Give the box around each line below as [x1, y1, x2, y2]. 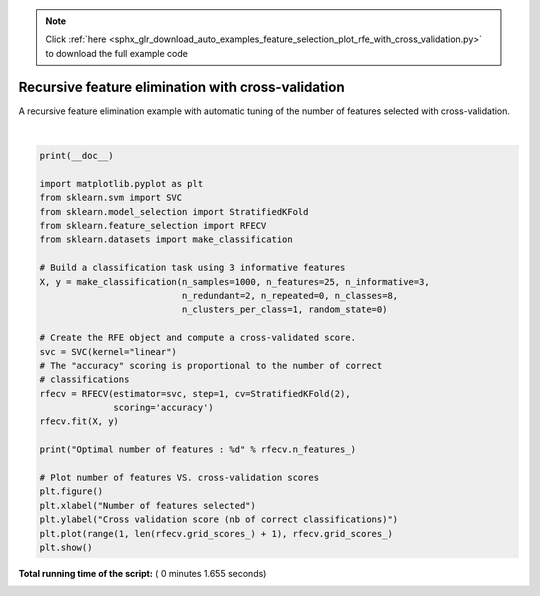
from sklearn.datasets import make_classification [39, 234, 294, 245]
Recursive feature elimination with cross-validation [18, 78, 345, 95]
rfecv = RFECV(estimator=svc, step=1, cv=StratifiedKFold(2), [39, 388, 351, 399]
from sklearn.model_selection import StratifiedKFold [39, 206, 309, 217]
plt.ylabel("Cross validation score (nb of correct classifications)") [39, 514, 399, 525]
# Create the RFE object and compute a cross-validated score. [39, 332, 357, 344]
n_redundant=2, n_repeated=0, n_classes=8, [181, 290, 399, 301]
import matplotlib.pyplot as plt [39, 178, 204, 189]
